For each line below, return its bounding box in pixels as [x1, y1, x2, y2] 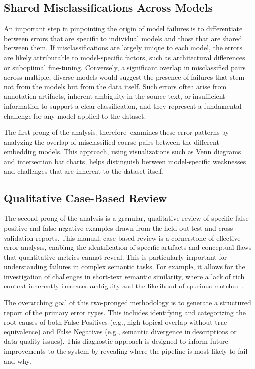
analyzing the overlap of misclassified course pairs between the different [4, 136, 219, 147]
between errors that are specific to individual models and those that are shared [4, 33, 242, 43]
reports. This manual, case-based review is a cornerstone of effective [35, 232, 241, 243]
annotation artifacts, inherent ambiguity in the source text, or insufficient [4, 91, 225, 101]
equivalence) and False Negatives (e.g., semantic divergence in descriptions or [4, 326, 237, 336]
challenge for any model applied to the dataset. [4, 110, 146, 121]
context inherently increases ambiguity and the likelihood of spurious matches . [4, 281, 244, 291]
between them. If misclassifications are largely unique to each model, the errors [4, 42, 242, 53]
